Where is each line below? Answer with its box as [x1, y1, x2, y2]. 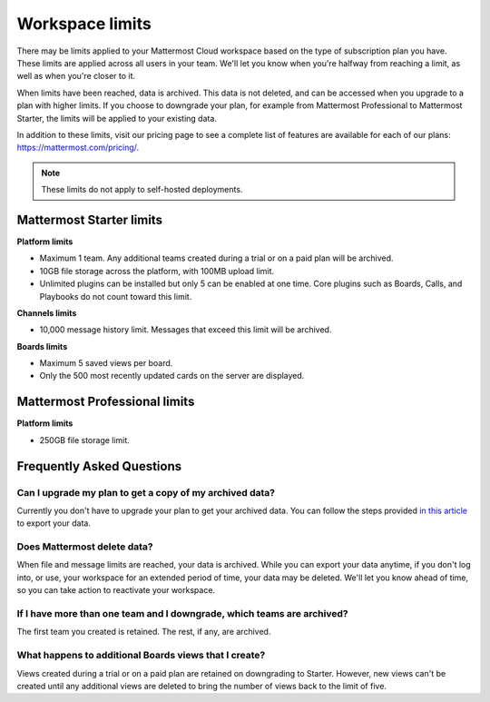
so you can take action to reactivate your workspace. [16, 585, 216, 596]
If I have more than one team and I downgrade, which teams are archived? [16, 608, 348, 620]
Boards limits [16, 341, 68, 351]
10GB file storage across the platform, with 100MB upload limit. [39, 265, 275, 276]
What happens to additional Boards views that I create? [16, 649, 266, 662]
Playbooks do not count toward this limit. [39, 291, 192, 302]
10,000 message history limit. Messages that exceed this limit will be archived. [39, 324, 332, 335]
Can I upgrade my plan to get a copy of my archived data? [16, 486, 276, 499]
